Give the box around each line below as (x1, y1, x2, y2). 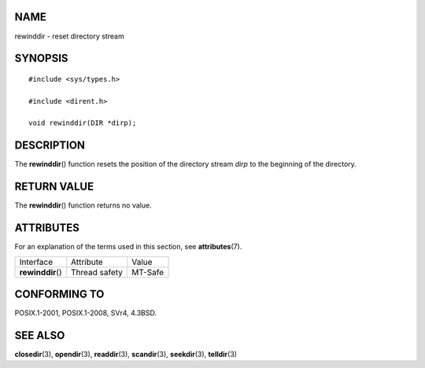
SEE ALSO (14, 329, 65, 342)
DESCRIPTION (14, 138, 86, 153)
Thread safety (71, 267, 124, 278)
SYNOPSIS (14, 52, 68, 65)
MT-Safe (131, 267, 164, 278)
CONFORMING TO (14, 288, 105, 301)
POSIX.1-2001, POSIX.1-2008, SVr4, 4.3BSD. (14, 308, 157, 318)
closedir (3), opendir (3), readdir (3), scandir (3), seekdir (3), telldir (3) (14, 350, 238, 359)
